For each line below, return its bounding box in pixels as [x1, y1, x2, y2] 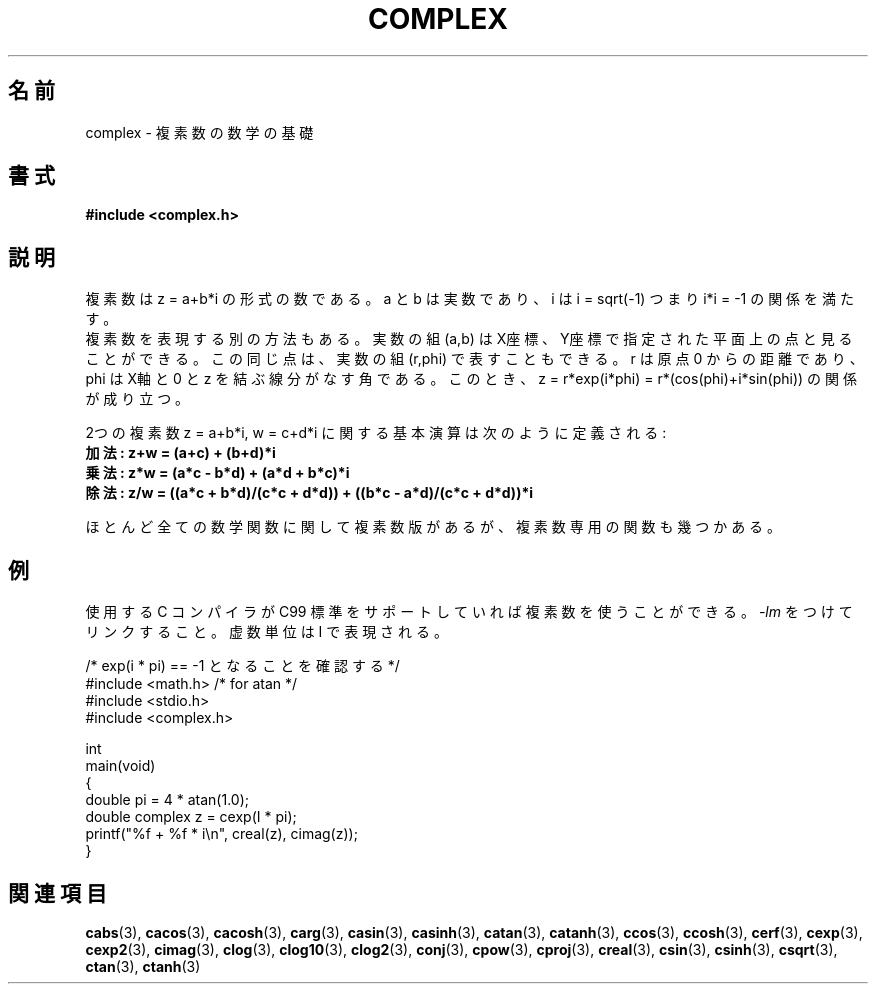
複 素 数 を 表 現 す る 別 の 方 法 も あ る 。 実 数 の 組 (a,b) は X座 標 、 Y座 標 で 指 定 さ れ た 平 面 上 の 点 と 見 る [85, 330, 853, 348]
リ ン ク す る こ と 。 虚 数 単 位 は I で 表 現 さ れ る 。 [85, 623, 448, 641]
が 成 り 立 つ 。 [85, 390, 190, 408]
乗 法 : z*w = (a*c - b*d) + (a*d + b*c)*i [85, 464, 350, 482]
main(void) [85, 757, 156, 775]
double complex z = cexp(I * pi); [85, 808, 297, 826]
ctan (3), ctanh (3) [85, 957, 201, 975]
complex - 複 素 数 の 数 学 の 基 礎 [85, 123, 314, 141]
